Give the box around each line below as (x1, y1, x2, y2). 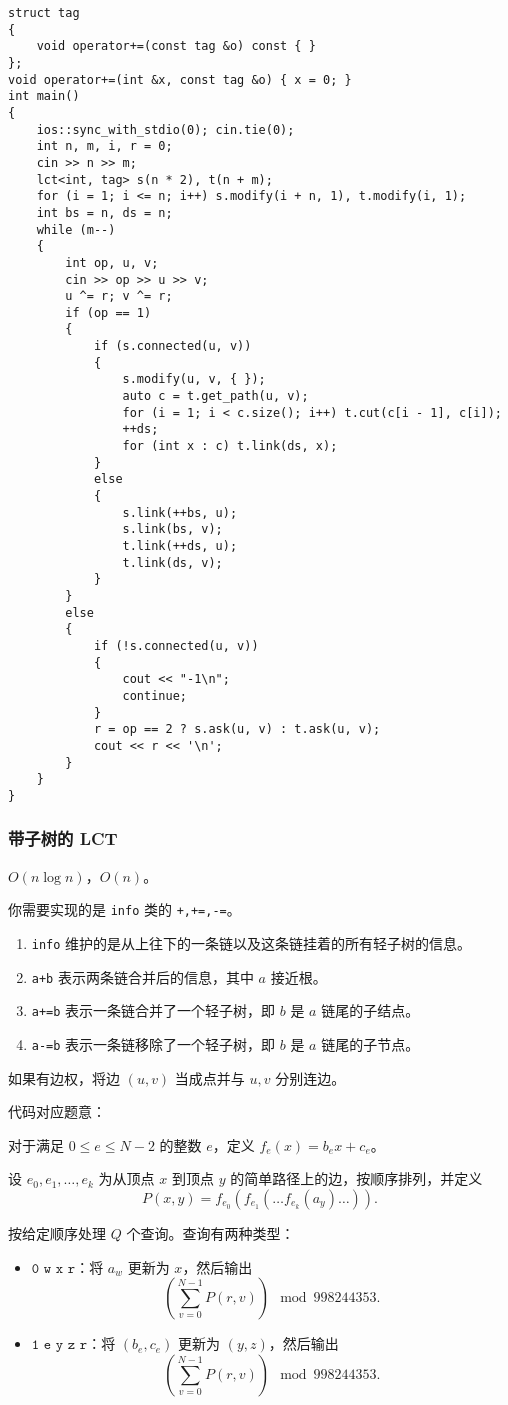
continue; (122, 688, 187, 703)
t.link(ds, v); (122, 555, 223, 570)
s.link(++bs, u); (122, 505, 238, 520)
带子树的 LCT (8, 826, 118, 851)
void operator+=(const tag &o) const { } (36, 39, 316, 54)
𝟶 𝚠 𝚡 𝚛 (31, 1261, 76, 1276)
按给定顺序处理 (8, 1222, 106, 1243)
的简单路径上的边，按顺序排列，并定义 (230, 1168, 483, 1189)
